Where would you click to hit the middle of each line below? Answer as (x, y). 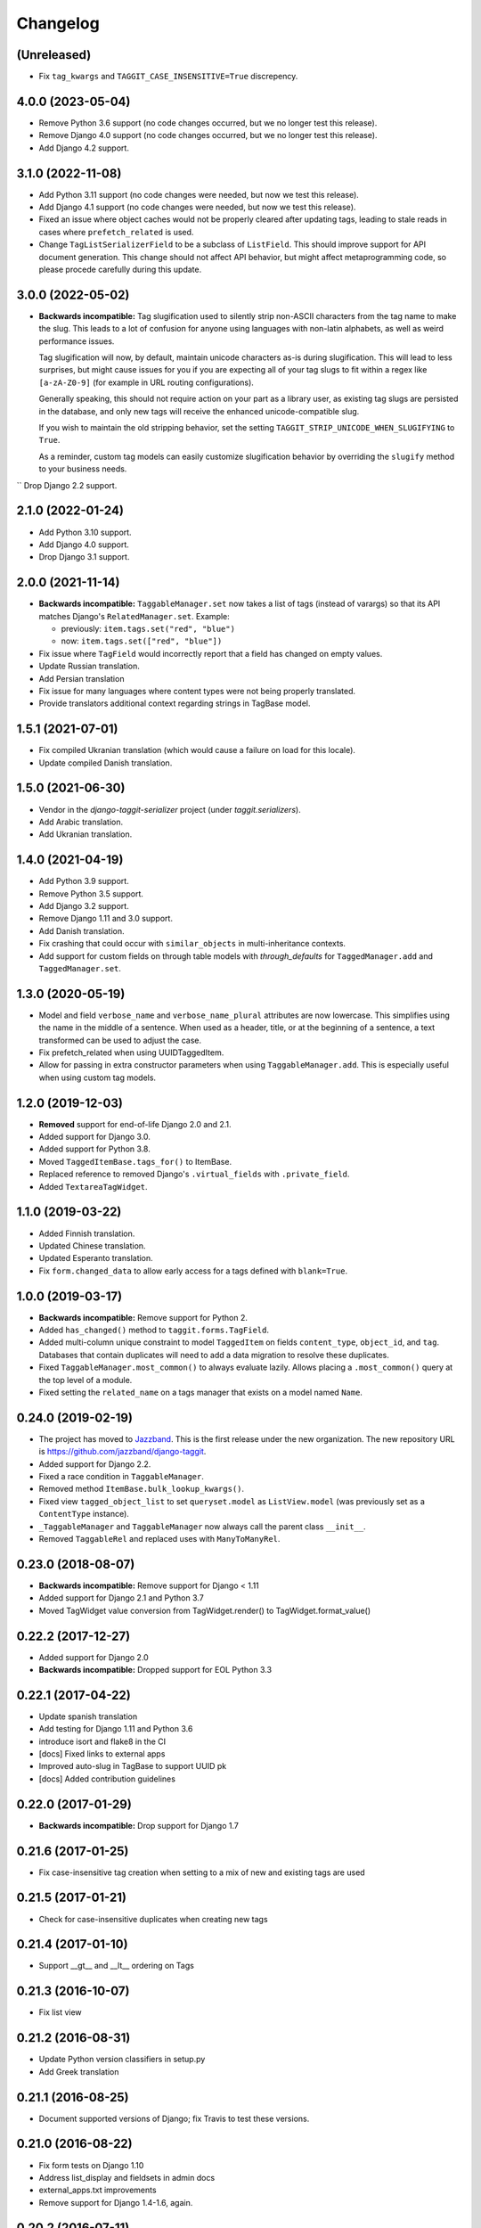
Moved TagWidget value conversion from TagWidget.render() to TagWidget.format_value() (205, 1610)
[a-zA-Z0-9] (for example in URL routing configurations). (146, 382)
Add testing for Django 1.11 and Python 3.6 (116, 1729)
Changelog (58, 23)
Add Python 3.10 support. (86, 532)
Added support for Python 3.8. (94, 1149)
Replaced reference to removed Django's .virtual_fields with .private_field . (194, 1174)
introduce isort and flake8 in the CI (102, 1741)
